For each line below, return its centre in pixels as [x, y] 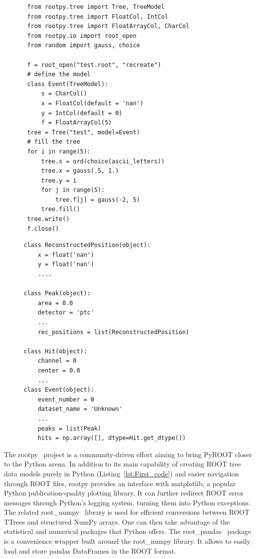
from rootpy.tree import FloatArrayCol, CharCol [108, 26]
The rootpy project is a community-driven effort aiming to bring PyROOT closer [128, 454]
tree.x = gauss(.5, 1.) [80, 171]
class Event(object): [59, 390]
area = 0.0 [55, 303]
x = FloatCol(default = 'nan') [92, 103]
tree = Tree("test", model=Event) [84, 132]
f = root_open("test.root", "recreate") [94, 65]
